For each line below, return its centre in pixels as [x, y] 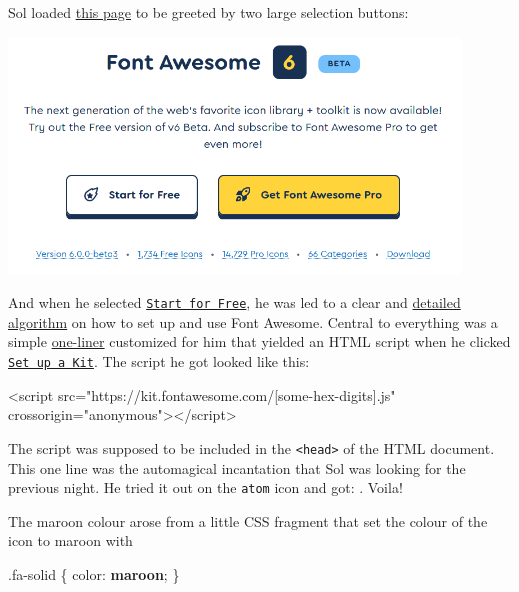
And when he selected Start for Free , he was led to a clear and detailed [234, 302]
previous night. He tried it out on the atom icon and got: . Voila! [205, 487]
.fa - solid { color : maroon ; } [94, 574]
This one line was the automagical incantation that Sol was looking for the [237, 467]
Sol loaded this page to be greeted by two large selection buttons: [208, 12]
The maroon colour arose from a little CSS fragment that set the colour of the [248, 520]
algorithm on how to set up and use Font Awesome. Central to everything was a [253, 321]
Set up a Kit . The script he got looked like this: [159, 361]
